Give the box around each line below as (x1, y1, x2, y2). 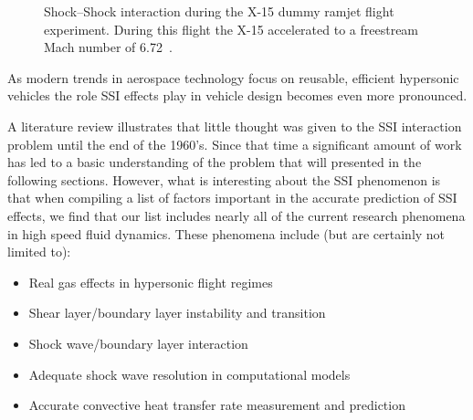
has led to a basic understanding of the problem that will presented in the (7, 152, 422, 172)
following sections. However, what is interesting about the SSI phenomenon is (7, 170, 441, 189)
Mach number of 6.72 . (44, 37, 173, 57)
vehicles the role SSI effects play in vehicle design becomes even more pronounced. (7, 86, 468, 105)
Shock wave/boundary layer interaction (28, 333, 248, 352)
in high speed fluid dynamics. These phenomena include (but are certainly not (7, 224, 446, 243)
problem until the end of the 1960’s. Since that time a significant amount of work (7, 134, 462, 153)
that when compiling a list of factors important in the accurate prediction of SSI (7, 188, 457, 207)
